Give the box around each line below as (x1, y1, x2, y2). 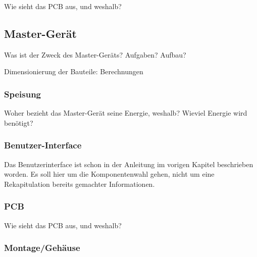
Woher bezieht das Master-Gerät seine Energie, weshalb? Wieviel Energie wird (4, 108, 247, 118)
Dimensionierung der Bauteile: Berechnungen (4, 66, 143, 77)
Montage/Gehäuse (4, 241, 80, 254)
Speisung (4, 87, 41, 100)
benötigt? (4, 117, 33, 128)
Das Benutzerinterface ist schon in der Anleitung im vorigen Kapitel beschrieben (4, 159, 253, 169)
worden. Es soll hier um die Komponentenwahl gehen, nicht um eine (4, 169, 215, 179)
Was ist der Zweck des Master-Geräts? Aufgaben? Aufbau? (4, 49, 186, 60)
